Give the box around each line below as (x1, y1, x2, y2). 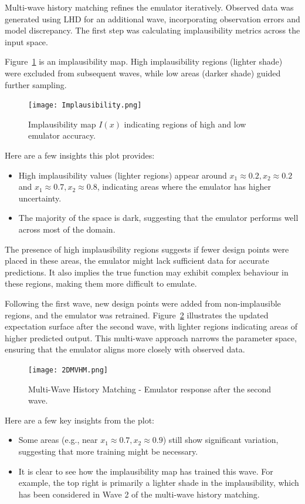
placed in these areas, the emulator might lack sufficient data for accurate (5, 254, 269, 267)
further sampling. (5, 78, 67, 90)
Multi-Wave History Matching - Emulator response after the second (28, 382, 272, 395)
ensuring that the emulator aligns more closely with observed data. (5, 343, 245, 355)
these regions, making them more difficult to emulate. (5, 277, 197, 290)
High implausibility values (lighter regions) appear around (18, 169, 227, 181)
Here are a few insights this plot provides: (5, 149, 155, 161)
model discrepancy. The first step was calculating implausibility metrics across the (5, 24, 300, 36)
